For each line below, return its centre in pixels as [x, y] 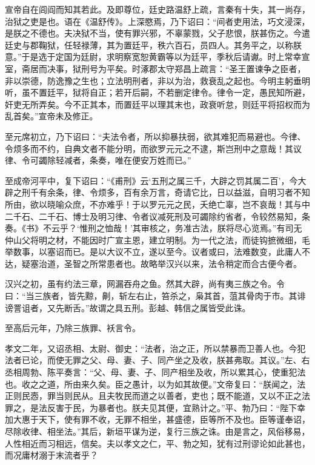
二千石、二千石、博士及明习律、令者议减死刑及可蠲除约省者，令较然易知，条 [157, 216]
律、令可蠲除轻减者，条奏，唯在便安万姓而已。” [98, 160]
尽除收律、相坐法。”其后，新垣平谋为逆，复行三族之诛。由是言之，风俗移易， [157, 431]
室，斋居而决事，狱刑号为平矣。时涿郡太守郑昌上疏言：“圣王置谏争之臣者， [155, 68]
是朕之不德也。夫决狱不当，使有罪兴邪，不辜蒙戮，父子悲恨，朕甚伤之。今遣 [157, 33]
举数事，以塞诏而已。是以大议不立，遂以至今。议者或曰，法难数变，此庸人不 [157, 252]
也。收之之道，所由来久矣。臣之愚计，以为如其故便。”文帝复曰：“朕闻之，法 [155, 384]
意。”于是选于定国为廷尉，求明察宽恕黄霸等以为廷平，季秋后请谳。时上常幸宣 [157, 57]
